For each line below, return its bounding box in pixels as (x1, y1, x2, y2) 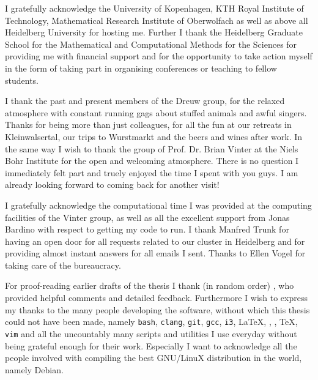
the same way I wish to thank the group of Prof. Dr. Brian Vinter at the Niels (5, 142, 298, 155)
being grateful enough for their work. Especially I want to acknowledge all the (5, 339, 297, 352)
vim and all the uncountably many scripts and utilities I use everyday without (5, 327, 297, 340)
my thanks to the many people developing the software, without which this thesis (5, 303, 310, 316)
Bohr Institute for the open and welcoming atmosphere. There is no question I (5, 154, 299, 167)
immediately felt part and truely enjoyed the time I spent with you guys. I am (5, 166, 298, 179)
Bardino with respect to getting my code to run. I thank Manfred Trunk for (5, 223, 289, 236)
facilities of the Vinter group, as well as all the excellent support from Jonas (5, 210, 290, 223)
